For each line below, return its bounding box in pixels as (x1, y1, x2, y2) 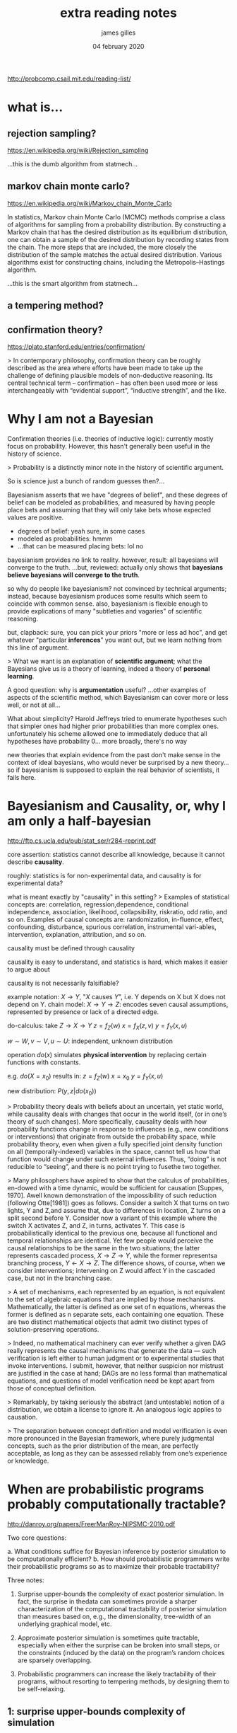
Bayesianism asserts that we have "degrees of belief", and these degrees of (7, 490, 228, 499)
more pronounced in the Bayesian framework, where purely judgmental (7, 1434, 214, 1443)
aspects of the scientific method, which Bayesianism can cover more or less (7, 693, 229, 701)
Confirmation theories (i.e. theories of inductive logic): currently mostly (7, 434, 214, 443)
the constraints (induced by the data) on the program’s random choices (17, 1649, 225, 1657)
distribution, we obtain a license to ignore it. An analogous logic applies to (7, 1405, 222, 1414)
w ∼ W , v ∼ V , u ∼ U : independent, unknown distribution (7, 1037, 173, 1045)
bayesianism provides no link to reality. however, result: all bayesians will (7, 555, 219, 564)
